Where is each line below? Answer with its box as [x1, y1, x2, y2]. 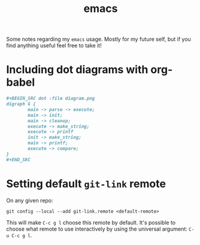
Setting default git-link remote [6, 177, 166, 190]
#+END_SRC [6, 156, 31, 163]
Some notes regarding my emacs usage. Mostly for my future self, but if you [6, 35, 192, 43]
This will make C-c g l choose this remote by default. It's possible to [6, 219, 175, 226]
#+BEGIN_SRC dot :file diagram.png [6, 95, 95, 102]
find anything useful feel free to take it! [6, 42, 102, 49]
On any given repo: [6, 196, 53, 204]
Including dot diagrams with [6, 63, 149, 77]
